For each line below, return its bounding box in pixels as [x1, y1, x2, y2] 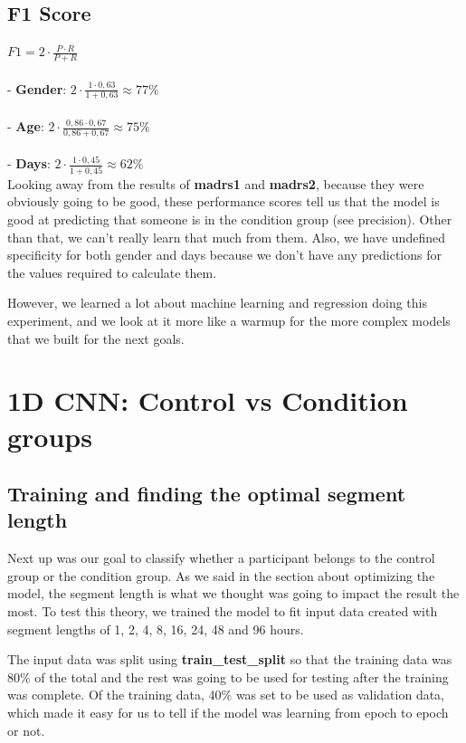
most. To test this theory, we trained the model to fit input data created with [7, 602, 438, 621]
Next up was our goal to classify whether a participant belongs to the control [7, 548, 435, 567]
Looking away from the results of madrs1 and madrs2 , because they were [7, 174, 424, 193]
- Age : [7, 117, 44, 136]
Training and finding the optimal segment [7, 480, 406, 508]
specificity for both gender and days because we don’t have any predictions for [7, 245, 442, 264]
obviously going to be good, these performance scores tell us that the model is [7, 192, 440, 211]
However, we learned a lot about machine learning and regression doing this [7, 293, 427, 312]
